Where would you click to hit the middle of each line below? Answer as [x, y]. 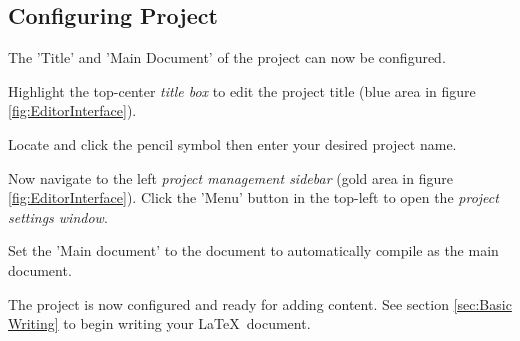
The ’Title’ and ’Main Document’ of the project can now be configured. [227, 57]
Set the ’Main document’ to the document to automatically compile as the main [253, 250]
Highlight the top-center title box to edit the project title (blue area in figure [242, 90]
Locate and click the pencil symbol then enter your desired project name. [232, 143]
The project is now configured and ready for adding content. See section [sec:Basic [260, 303]
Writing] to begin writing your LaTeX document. [159, 323]
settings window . [58, 216]
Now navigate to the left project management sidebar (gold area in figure [230, 177]
